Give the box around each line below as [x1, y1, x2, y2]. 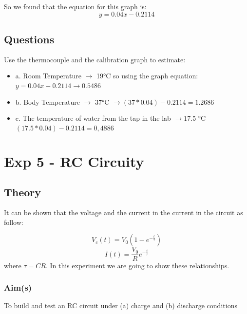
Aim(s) [4, 281, 32, 293]
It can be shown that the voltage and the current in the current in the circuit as [4, 207, 243, 217]
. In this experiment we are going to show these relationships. [45, 260, 229, 271]
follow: [4, 217, 23, 227]
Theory [4, 185, 41, 200]
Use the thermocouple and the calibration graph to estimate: [4, 54, 186, 64]
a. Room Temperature [15, 71, 82, 81]
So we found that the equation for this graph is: [4, 1, 147, 11]
